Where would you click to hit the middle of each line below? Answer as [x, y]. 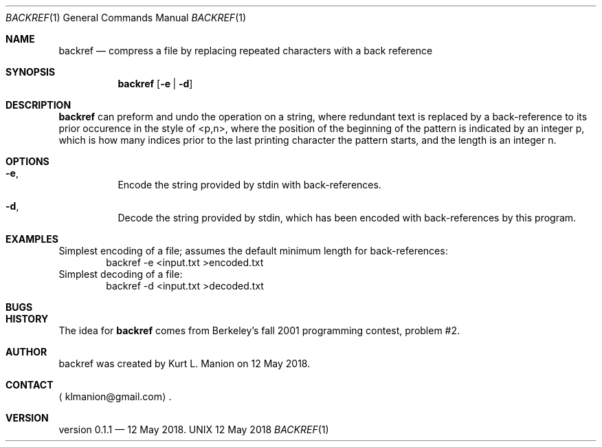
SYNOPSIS [31, 72]
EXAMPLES [32, 239]
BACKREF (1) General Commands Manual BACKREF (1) [126, 18]
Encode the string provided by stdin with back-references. [249, 185]
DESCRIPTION [38, 105]
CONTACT [30, 385]
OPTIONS [27, 161]
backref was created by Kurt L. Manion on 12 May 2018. [185, 363]
